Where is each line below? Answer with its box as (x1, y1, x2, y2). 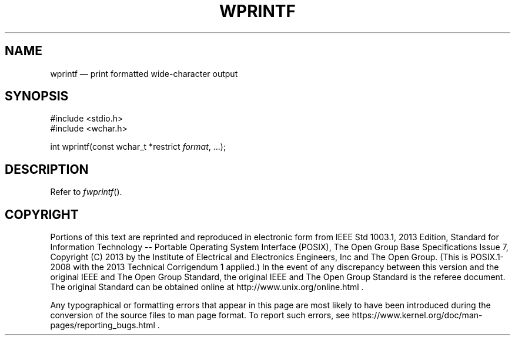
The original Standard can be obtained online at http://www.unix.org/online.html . (50, 282, 364, 292)
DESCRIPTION (5, 161, 89, 177)
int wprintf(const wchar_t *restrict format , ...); (50, 142, 226, 152)
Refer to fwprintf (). (50, 187, 122, 197)
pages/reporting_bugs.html (50, 320, 155, 331)
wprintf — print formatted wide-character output (50, 68, 238, 79)
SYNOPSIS (5, 89, 69, 104)
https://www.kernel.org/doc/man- (352, 310, 483, 321)
